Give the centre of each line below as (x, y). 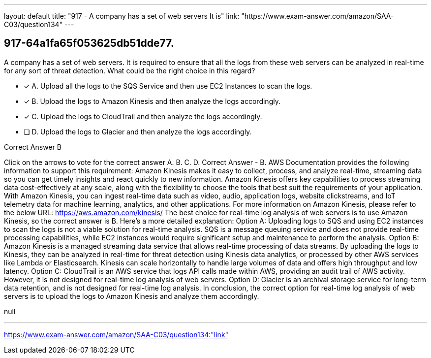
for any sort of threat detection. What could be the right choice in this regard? (130, 70)
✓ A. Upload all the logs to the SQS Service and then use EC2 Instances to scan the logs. (168, 86)
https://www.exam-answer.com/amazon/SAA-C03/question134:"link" (116, 334)
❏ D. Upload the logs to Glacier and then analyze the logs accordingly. (138, 131)
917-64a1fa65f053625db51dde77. (89, 43)
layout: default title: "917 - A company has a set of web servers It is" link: (122, 16)
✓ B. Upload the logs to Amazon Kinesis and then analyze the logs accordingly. (152, 101)
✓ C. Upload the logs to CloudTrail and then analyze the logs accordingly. (143, 116)
